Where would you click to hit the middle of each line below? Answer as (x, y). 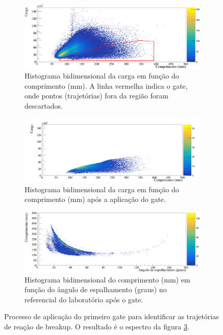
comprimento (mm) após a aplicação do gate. (95, 199)
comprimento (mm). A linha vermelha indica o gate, (106, 85)
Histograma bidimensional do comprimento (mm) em (107, 279)
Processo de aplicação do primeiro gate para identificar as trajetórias (111, 316)
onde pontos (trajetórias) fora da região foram (96, 96)
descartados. (44, 106)
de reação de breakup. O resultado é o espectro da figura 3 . (97, 326)
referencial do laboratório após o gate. (84, 299)
